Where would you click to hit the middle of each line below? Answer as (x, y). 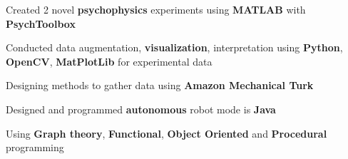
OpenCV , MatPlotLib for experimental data (109, 61)
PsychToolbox (41, 23)
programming (35, 147)
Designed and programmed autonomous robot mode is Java (141, 109)
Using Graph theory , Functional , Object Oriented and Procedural (167, 133)
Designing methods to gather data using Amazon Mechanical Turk (160, 85)
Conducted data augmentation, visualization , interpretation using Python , (174, 47)
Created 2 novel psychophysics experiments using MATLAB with (156, 9)
